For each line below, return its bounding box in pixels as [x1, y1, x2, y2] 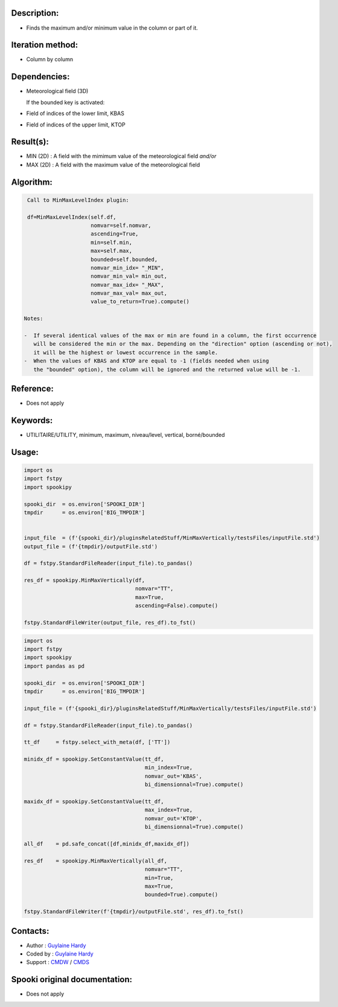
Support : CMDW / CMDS [26, 959, 90, 966]
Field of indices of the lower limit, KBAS [26, 110, 125, 117]
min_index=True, [144, 764, 193, 771]
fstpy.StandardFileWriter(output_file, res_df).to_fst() [24, 619, 196, 626]
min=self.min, [91, 239, 133, 246]
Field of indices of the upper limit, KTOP [26, 121, 126, 128]
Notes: [24, 315, 43, 322]
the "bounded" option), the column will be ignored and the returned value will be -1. [33, 366, 301, 373]
